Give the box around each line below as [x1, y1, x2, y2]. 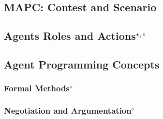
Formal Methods [4, 82, 70, 94]
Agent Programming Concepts [4, 56, 160, 71]
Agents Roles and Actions [4, 28, 136, 43]
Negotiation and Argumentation [4, 104, 132, 117]
